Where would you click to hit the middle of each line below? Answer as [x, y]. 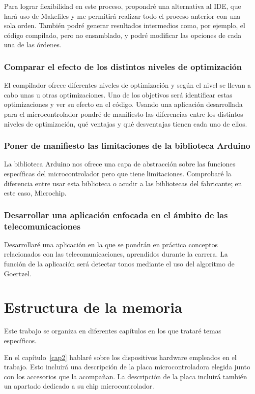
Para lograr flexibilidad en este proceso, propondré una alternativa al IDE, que [123, 6]
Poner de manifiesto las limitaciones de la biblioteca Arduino [127, 146]
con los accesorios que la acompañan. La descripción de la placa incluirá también [126, 376]
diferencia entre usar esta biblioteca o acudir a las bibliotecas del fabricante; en [123, 183]
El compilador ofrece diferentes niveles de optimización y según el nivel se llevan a [127, 85]
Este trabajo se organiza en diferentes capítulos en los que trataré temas [113, 331]
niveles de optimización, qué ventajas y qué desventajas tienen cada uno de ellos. [126, 123]
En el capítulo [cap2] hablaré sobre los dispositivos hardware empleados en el [120, 357]
